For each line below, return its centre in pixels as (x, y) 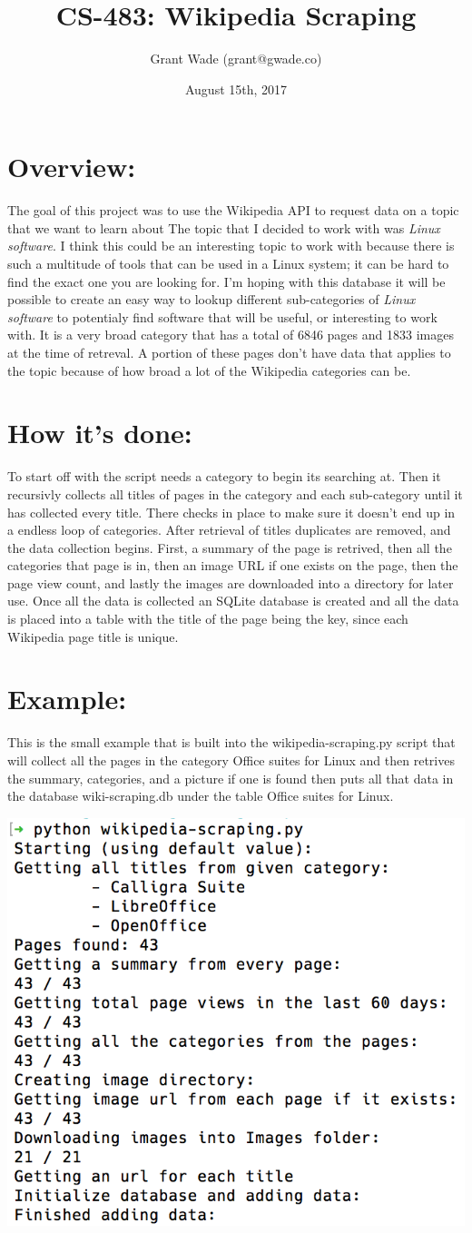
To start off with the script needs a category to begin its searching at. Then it (224, 476)
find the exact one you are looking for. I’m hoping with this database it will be (226, 281)
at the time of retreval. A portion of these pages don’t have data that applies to (229, 352)
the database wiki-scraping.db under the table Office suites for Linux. (201, 796)
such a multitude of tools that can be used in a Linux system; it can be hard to (228, 264)
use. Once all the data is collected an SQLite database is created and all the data (233, 601)
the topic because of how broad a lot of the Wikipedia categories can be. (209, 370)
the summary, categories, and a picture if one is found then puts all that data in (231, 778)
